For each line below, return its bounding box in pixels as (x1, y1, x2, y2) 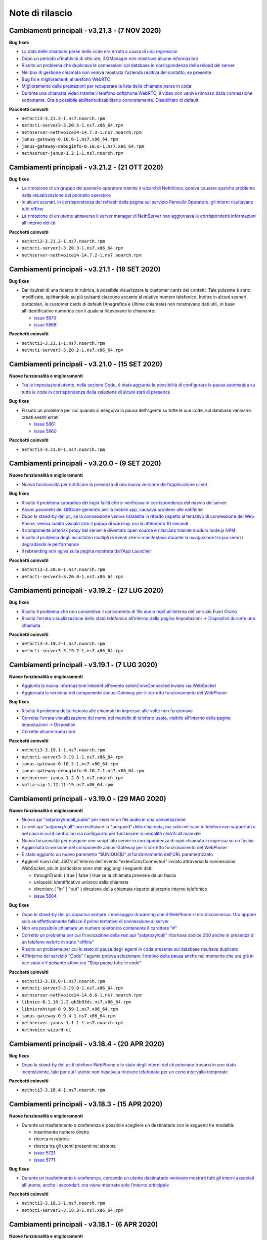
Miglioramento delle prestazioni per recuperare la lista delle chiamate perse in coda (21, 83, 191, 89)
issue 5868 (34, 321, 57, 327)
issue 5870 (34, 315, 57, 321)
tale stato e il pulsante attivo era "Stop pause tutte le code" (21, 960, 142, 966)
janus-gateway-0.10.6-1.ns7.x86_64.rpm (21, 136, 118, 142)
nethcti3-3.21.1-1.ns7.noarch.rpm (21, 340, 105, 346)
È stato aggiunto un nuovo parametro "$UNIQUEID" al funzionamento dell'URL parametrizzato (21, 851, 213, 858)
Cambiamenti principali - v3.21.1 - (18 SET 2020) (9, 265, 161, 273)
